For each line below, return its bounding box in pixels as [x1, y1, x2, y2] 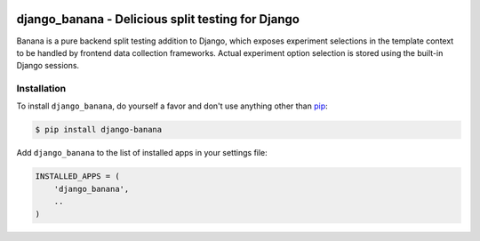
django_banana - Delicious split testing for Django [16, 12, 300, 27]
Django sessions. [16, 60, 80, 71]
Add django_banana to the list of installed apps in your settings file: [16, 148, 268, 158]
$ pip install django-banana [35, 125, 163, 135]
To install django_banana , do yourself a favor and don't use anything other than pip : [16, 100, 328, 111]
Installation [16, 83, 67, 95]
